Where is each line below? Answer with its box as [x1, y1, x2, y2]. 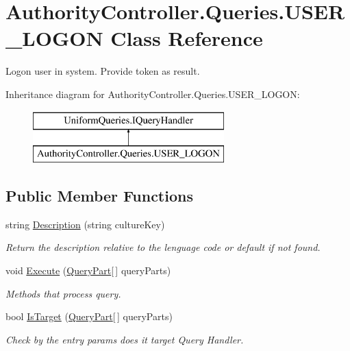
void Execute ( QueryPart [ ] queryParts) [5, 263, 171, 278]
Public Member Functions [5, 185, 193, 206]
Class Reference [110, 24, 263, 52]
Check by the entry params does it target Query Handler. [5, 332, 244, 346]
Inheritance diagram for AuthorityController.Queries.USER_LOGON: [5, 86, 300, 101]
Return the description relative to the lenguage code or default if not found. [5, 240, 321, 254]
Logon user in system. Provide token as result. [5, 64, 200, 78]
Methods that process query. [5, 286, 121, 300]
